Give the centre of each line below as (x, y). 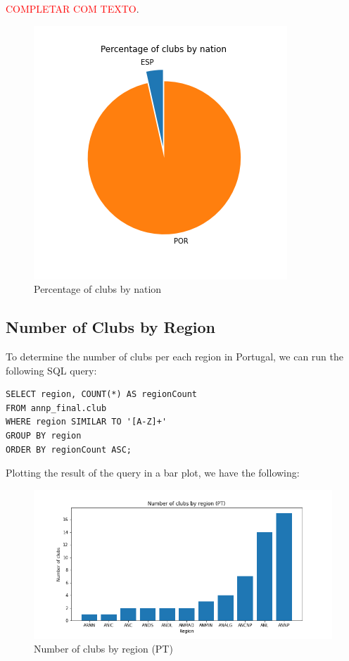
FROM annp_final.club (56, 408)
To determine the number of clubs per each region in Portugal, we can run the (175, 356)
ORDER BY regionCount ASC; (69, 449)
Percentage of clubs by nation (98, 289)
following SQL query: (51, 370)
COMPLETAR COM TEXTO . (72, 8)
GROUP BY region (44, 435)
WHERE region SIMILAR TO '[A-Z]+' (87, 422)
